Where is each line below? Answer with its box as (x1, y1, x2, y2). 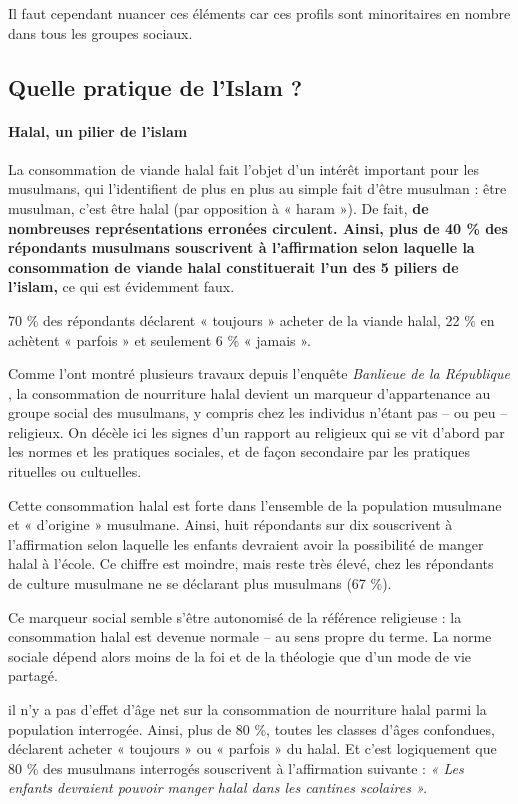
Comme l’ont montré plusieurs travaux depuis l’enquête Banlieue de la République (8, 363, 510, 384)
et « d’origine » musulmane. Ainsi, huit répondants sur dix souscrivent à (8, 514, 453, 535)
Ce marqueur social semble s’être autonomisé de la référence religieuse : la (8, 606, 462, 627)
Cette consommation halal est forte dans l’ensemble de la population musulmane (8, 494, 502, 515)
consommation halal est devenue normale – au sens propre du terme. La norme (8, 626, 492, 647)
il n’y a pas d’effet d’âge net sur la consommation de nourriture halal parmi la (8, 699, 487, 720)
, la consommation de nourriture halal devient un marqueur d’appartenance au (8, 382, 491, 403)
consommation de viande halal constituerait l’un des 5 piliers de (8, 256, 459, 277)
